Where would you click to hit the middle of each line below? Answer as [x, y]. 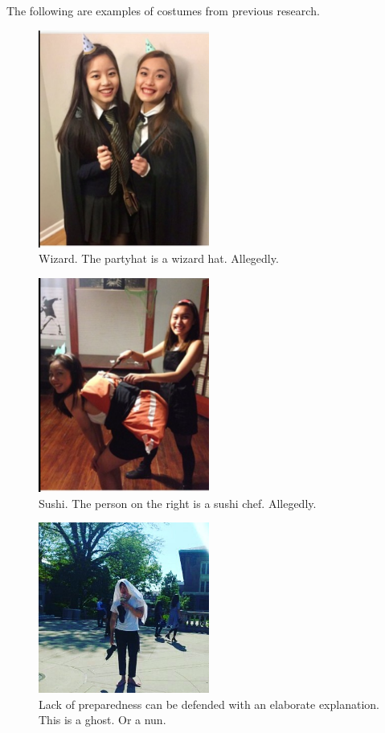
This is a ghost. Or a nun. [102, 720]
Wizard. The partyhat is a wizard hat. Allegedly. [159, 258]
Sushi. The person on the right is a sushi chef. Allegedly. [178, 503]
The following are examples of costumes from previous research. [163, 10]
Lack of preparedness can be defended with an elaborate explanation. [209, 704]
